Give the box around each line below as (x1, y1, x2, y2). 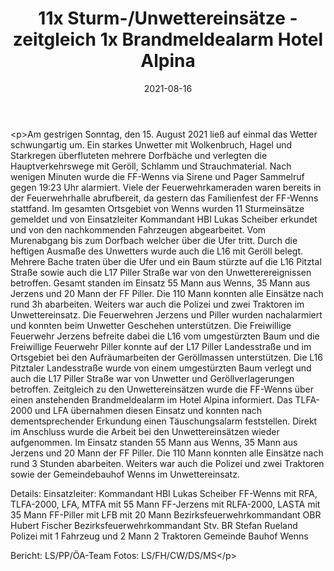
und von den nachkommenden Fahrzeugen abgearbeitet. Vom (10, 223, 267, 236)
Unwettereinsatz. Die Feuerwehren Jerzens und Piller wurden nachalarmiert (10, 308, 323, 321)
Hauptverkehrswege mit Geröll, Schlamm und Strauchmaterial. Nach (10, 160, 292, 172)
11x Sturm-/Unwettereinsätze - (38, 7, 298, 30)
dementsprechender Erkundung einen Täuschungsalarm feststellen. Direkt (10, 415, 318, 427)
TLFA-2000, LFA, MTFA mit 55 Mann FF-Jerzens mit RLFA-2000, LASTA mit (10, 498, 321, 510)
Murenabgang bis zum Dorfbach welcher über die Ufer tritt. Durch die (10, 234, 298, 246)
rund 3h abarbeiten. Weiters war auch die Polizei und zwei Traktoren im (10, 298, 305, 310)
